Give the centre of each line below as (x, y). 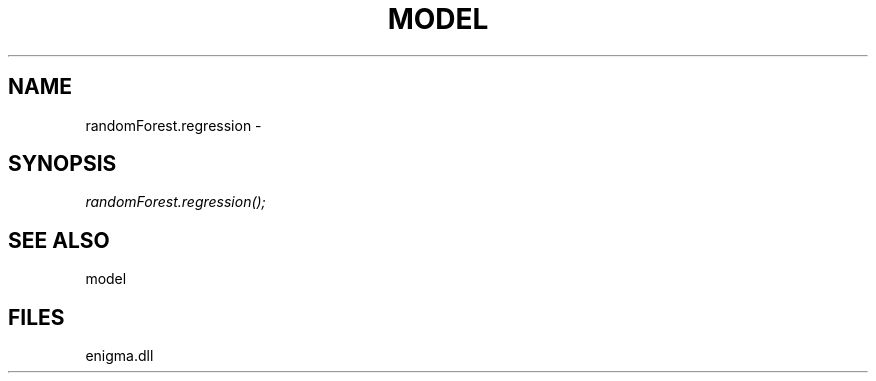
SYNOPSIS (62, 164)
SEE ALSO (59, 240)
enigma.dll (119, 356)
